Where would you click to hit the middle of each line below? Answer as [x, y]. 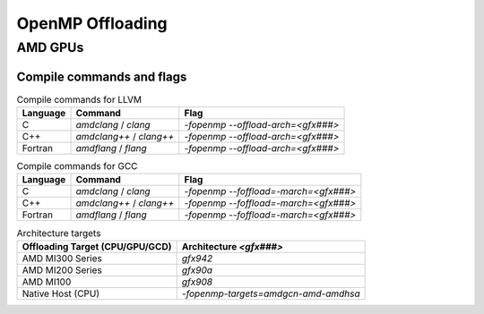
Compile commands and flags [102, 76]
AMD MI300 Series [62, 258]
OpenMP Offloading [92, 23]
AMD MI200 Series [62, 270]
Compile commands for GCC [77, 166]
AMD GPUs [50, 47]
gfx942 [197, 258]
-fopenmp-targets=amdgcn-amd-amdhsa [271, 293]
